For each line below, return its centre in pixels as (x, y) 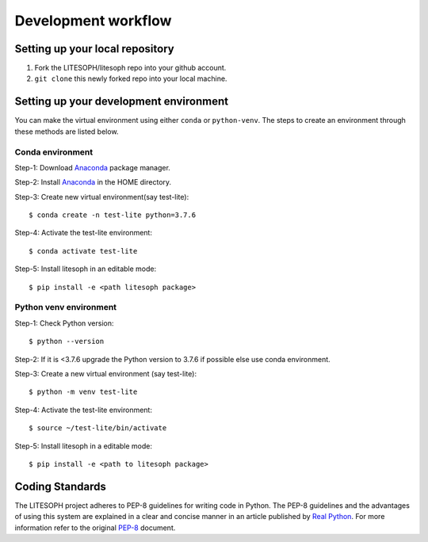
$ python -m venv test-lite (83, 392)
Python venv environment (66, 307)
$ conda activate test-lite (83, 251)
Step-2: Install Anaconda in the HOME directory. (93, 182)
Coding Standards (60, 486)
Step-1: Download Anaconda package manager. (92, 167)
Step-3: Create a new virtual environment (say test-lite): (106, 373)
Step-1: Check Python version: (64, 323)
